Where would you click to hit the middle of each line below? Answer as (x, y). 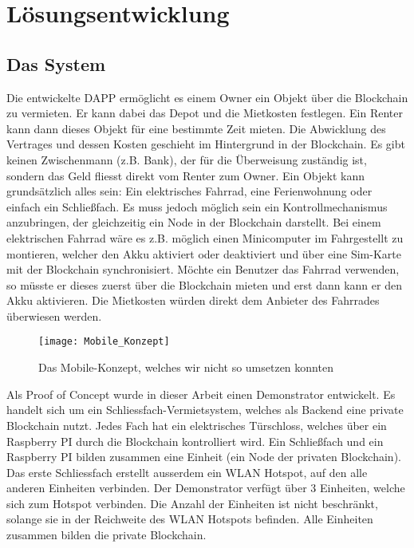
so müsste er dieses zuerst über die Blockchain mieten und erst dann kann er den (204, 284)
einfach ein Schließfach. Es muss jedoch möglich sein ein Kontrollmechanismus (197, 206)
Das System (56, 63)
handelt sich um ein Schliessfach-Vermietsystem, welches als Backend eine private (205, 410)
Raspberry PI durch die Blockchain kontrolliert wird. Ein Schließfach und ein (195, 441)
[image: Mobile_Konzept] (104, 342)
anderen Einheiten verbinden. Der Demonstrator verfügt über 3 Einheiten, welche (206, 488)
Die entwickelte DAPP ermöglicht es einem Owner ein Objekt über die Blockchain (207, 97)
